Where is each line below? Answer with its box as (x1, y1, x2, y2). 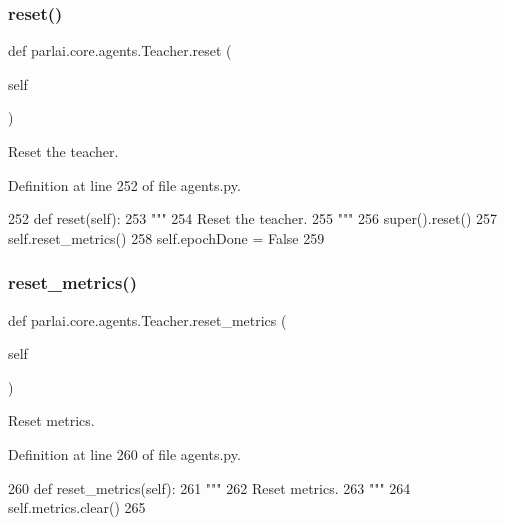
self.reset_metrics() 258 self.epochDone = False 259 (8, 227, 325, 248)
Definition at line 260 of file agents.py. (8, 443, 241, 464)
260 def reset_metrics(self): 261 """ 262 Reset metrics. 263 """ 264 (8, 477, 411, 498)
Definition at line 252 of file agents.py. (8, 174, 241, 195)
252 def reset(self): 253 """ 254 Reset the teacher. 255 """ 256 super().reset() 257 (8, 208, 498, 229)
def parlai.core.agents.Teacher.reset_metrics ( (8, 309, 287, 330)
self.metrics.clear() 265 (8, 497, 146, 518)
